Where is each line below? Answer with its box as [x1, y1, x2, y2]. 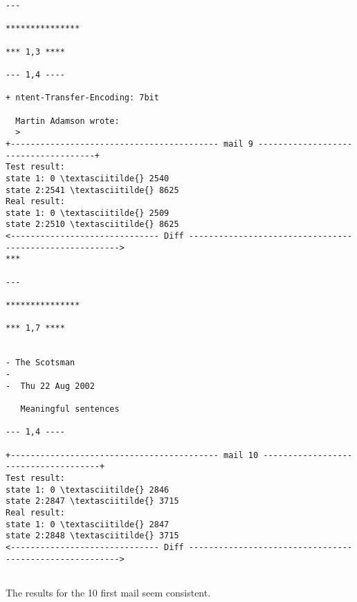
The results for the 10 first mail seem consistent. [6, 585, 211, 599]
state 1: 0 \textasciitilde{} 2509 [6, 208, 170, 218]
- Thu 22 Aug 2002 [6, 381, 95, 391]
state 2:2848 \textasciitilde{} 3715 [6, 531, 179, 541]
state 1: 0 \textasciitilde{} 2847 [6, 519, 170, 529]
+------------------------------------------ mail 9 [6, 138, 253, 149]
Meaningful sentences [20, 403, 120, 414]
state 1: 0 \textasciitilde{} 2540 [6, 173, 170, 183]
